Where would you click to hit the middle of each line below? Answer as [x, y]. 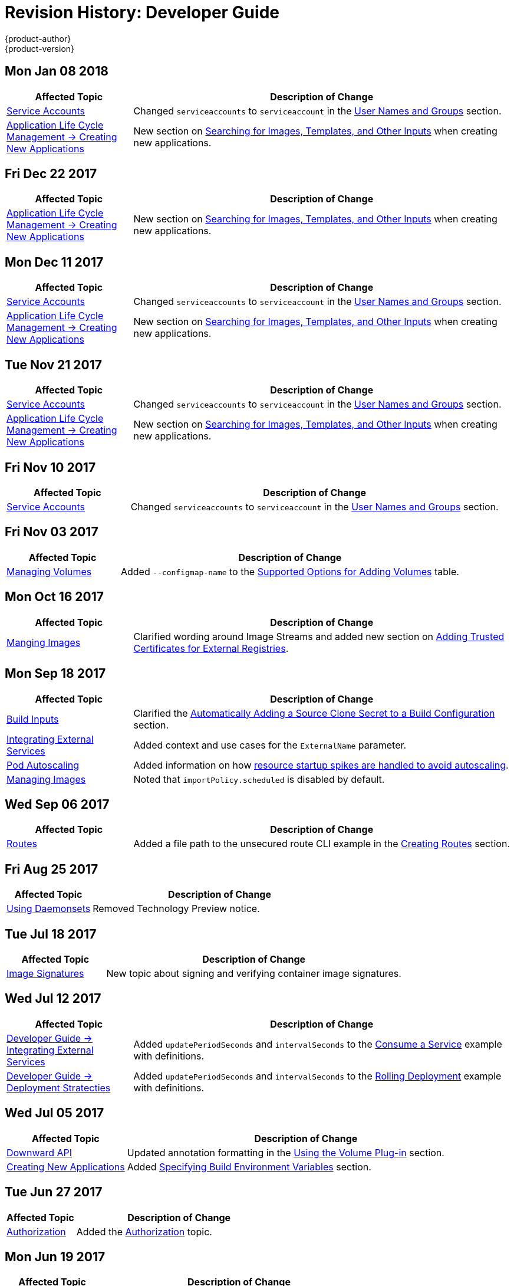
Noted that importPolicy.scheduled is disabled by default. [259, 779]
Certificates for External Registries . [211, 648]
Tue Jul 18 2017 [51, 934]
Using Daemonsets [49, 909]
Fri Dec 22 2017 [51, 174]
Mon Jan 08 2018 [57, 71]
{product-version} [40, 48]
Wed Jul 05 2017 [55, 1113]
